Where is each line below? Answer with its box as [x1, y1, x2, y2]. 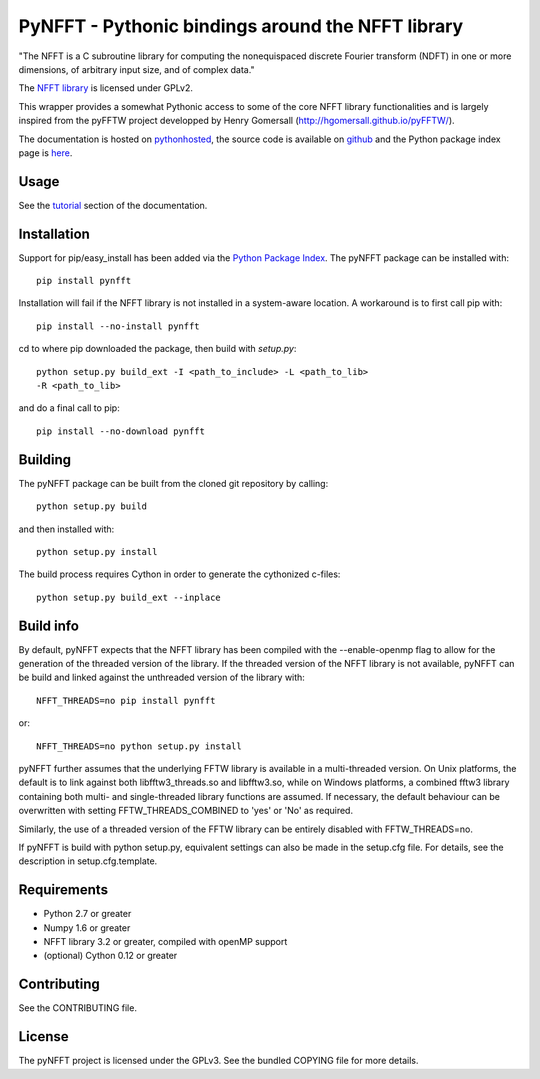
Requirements [18, 881, 109, 899]
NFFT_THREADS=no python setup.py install [36, 740, 242, 752]
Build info [18, 617, 80, 634]
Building [18, 451, 72, 468]
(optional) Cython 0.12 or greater [43, 950, 178, 962]
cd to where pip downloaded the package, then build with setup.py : [18, 343, 297, 355]
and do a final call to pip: [18, 402, 120, 414]
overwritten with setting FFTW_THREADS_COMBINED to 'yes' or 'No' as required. [18, 805, 354, 817]
